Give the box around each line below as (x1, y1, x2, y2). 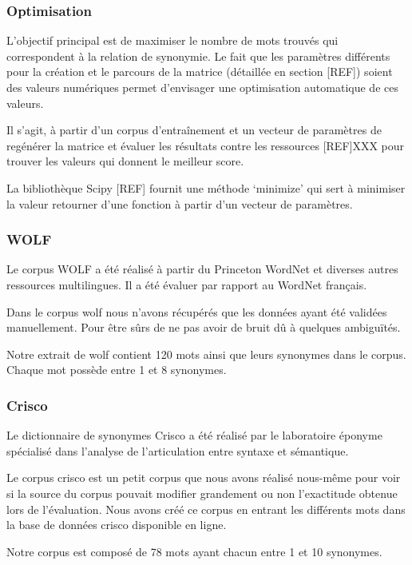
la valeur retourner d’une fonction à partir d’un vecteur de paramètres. (6, 195, 353, 212)
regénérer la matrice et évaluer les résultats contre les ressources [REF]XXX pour (6, 137, 405, 153)
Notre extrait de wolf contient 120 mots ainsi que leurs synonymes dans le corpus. (6, 345, 406, 362)
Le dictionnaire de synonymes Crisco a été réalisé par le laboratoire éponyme (6, 427, 382, 444)
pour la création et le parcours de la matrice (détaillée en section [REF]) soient (6, 63, 393, 80)
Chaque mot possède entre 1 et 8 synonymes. (6, 361, 227, 378)
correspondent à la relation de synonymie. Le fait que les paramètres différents (6, 47, 390, 64)
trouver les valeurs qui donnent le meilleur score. (6, 153, 244, 169)
